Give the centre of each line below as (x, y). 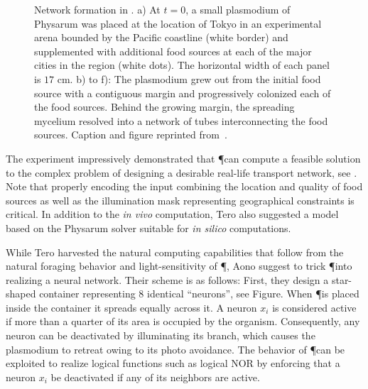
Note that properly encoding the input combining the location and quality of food (184, 186)
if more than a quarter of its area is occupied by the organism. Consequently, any (183, 321)
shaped (21, 294)
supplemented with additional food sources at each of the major (173, 51)
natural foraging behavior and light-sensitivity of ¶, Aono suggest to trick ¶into (179, 266)
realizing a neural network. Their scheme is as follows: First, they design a (167, 279)
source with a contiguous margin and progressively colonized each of (183, 93)
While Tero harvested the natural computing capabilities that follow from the (175, 252)
